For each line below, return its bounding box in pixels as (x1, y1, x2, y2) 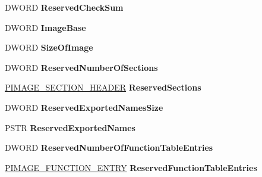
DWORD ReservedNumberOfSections (5, 61, 158, 73)
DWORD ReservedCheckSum (5, 1, 124, 13)
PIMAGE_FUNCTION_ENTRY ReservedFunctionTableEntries (5, 161, 257, 173)
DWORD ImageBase (5, 21, 86, 33)
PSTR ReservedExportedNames (5, 121, 135, 133)
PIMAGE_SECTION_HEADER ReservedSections (5, 81, 201, 94)
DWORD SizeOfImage (5, 41, 93, 54)
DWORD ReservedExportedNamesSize (5, 101, 163, 113)
